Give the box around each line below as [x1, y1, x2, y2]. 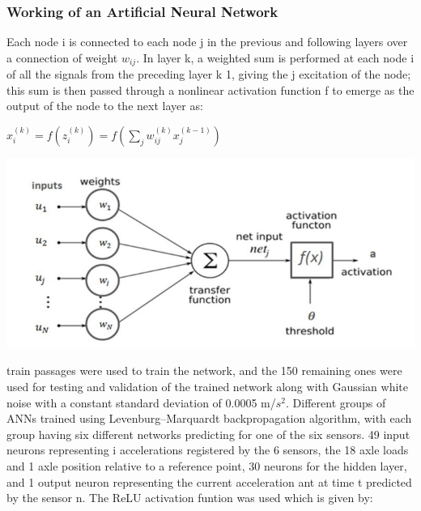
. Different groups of [286, 394, 386, 411]
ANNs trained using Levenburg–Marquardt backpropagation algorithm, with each [6, 410, 412, 427]
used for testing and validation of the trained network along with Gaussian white [6, 378, 409, 395]
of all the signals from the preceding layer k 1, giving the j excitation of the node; [6, 66, 411, 83]
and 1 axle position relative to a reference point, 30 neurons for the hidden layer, [6, 458, 407, 475]
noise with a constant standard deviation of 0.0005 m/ [6, 394, 276, 411]
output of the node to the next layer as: [6, 97, 203, 114]
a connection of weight [6, 49, 118, 66]
